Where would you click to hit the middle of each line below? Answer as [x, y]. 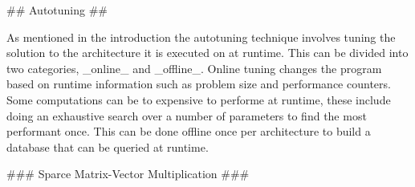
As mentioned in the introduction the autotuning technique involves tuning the [201, 37]
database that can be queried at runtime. [108, 146]
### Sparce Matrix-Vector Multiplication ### [128, 174]
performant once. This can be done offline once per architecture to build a [189, 131]
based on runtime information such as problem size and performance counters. [199, 84]
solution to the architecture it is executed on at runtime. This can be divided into [207, 53]
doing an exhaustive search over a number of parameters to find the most [187, 115]
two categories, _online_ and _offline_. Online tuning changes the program [194, 68]
